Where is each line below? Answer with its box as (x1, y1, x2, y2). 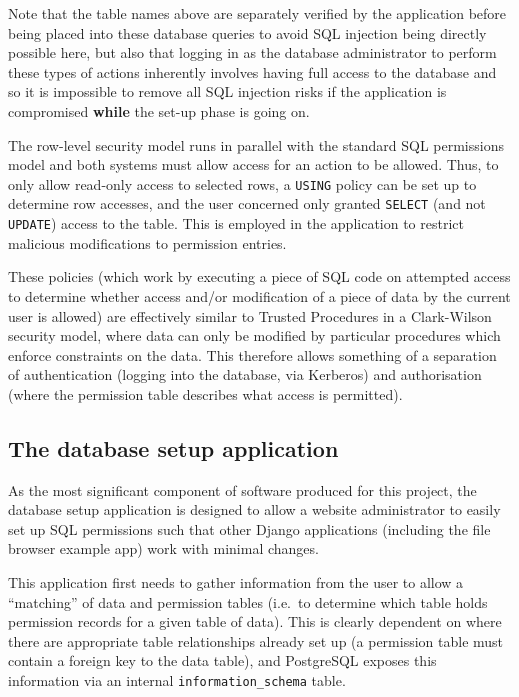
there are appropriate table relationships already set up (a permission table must (8, 630, 504, 651)
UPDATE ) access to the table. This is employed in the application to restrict (8, 213, 464, 234)
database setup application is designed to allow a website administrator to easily (8, 499, 501, 520)
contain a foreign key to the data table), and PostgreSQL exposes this (8, 650, 437, 671)
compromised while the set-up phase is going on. (8, 100, 310, 121)
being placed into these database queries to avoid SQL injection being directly (8, 22, 487, 43)
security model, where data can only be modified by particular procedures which (8, 325, 501, 346)
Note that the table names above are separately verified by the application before (8, 3, 507, 23)
